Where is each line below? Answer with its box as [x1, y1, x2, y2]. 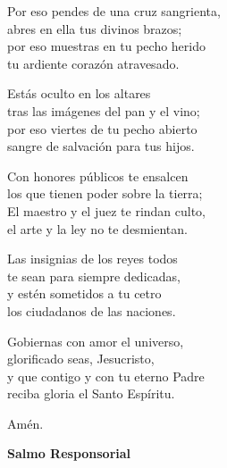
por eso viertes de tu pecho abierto [7, 119, 198, 138]
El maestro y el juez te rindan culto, [7, 201, 206, 220]
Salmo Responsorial [7, 444, 131, 463]
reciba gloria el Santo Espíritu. [7, 384, 175, 403]
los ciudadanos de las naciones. [7, 301, 176, 320]
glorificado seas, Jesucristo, [7, 349, 155, 368]
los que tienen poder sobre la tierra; [7, 184, 203, 203]
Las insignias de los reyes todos [7, 249, 178, 268]
